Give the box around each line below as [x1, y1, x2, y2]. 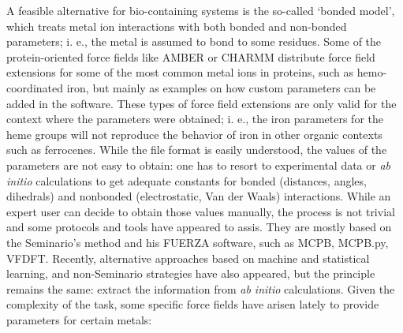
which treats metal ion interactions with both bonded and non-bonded [6, 17, 347, 34]
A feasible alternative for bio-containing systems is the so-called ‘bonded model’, [6, 2, 395, 18]
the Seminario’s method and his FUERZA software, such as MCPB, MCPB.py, [6, 234, 389, 250]
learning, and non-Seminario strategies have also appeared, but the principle [6, 265, 375, 282]
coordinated [6, 79, 64, 95]
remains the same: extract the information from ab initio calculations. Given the [6, 280, 395, 297]
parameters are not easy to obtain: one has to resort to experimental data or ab [6, 156, 391, 173]
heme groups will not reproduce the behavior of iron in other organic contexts [6, 125, 382, 142]
